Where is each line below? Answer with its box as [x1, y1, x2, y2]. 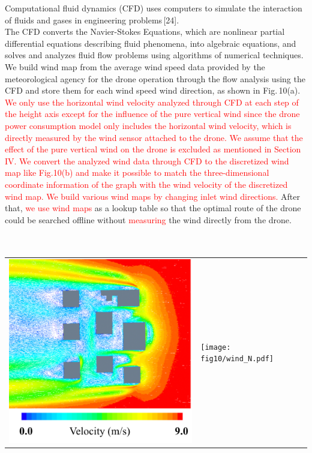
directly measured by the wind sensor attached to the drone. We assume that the [5, 131, 303, 143]
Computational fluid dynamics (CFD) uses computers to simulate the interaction [5, 2, 302, 14]
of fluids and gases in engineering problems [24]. [5, 13, 179, 26]
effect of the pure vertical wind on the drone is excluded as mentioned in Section [5, 143, 301, 155]
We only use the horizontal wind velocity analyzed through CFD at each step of [5, 95, 299, 108]
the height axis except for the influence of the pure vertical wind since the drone [5, 107, 300, 120]
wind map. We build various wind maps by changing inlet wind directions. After [5, 190, 300, 202]
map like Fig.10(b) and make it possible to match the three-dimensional [5, 166, 269, 179]
